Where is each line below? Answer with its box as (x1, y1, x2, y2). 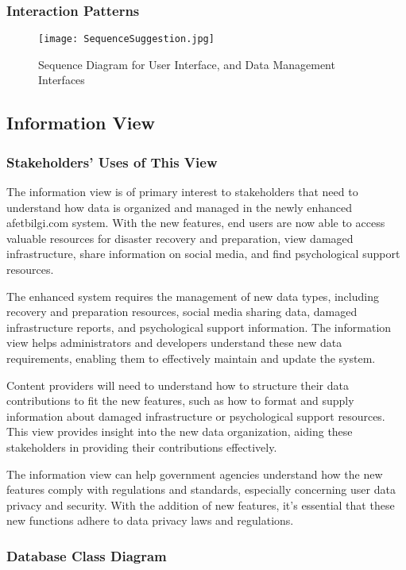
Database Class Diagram (6, 545, 167, 565)
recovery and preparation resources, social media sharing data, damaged (6, 303, 358, 320)
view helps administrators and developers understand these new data (6, 334, 342, 351)
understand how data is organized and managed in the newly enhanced (6, 198, 353, 215)
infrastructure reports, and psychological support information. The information (6, 318, 392, 335)
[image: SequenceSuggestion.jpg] (38, 33, 215, 45)
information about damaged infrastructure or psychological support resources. (6, 407, 385, 424)
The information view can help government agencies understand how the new (6, 465, 383, 482)
